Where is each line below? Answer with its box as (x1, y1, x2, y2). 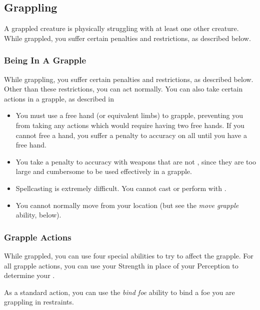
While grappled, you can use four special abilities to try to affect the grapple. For (4, 250, 253, 260)
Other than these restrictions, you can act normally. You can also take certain (4, 83, 243, 94)
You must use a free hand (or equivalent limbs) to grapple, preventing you (15, 110, 243, 120)
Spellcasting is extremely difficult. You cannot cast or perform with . (15, 182, 226, 193)
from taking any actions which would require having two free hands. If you (15, 119, 244, 130)
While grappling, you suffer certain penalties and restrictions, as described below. (4, 73, 253, 84)
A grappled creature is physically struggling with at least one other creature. (4, 23, 239, 33)
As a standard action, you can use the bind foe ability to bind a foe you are (4, 286, 235, 297)
